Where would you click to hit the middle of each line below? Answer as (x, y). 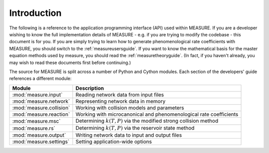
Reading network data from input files (120, 94)
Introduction (35, 13)
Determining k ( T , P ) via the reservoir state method (135, 128)
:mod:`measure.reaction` (41, 114)
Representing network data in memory (121, 101)
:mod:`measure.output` (39, 135)
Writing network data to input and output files (129, 135)
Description (90, 88)
